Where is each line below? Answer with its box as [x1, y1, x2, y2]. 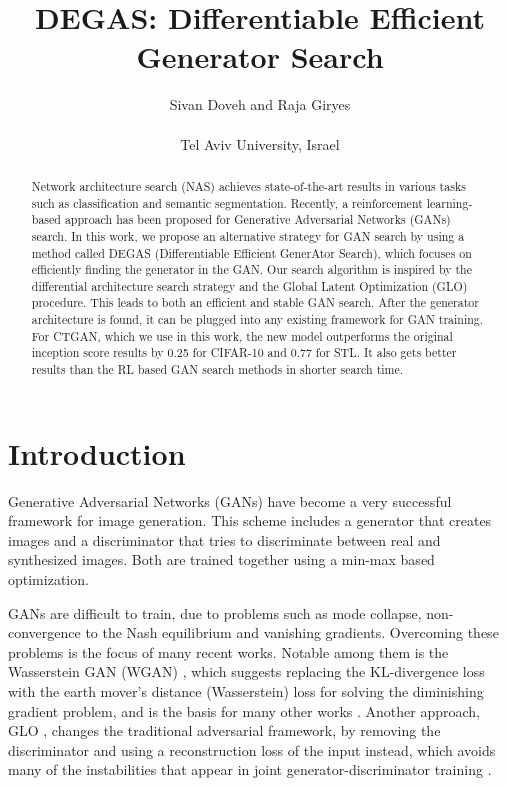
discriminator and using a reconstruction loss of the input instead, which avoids [8, 739, 496, 760]
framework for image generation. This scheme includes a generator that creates [8, 510, 492, 531]
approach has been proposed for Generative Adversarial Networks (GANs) [64, 211, 451, 228]
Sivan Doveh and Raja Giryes [169, 94, 351, 115]
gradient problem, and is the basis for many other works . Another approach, [8, 700, 480, 721]
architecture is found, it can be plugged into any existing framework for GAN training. [31, 311, 484, 328]
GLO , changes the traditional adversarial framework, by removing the [8, 720, 441, 741]
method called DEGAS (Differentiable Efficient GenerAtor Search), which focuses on [31, 244, 472, 261]
